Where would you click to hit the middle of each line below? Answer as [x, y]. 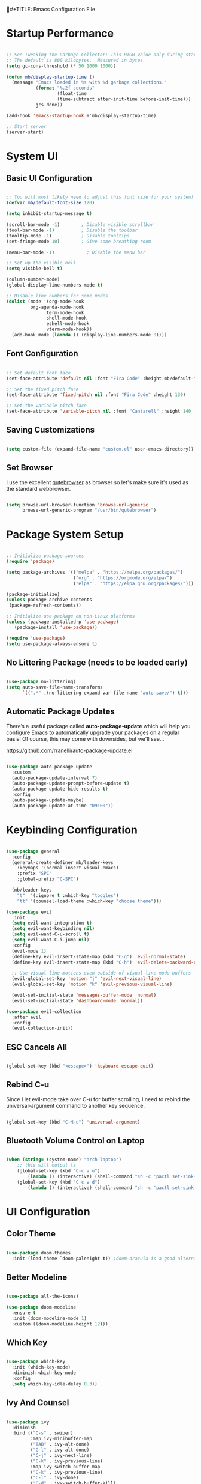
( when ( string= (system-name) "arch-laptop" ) [64, 1160]
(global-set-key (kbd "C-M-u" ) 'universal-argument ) [73, 1122]
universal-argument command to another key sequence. [76, 1105]
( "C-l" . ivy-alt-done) [60, 1450]
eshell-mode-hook [68, 324]
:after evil [27, 1017]
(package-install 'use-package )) [56, 627]
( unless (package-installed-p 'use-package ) [63, 622]
